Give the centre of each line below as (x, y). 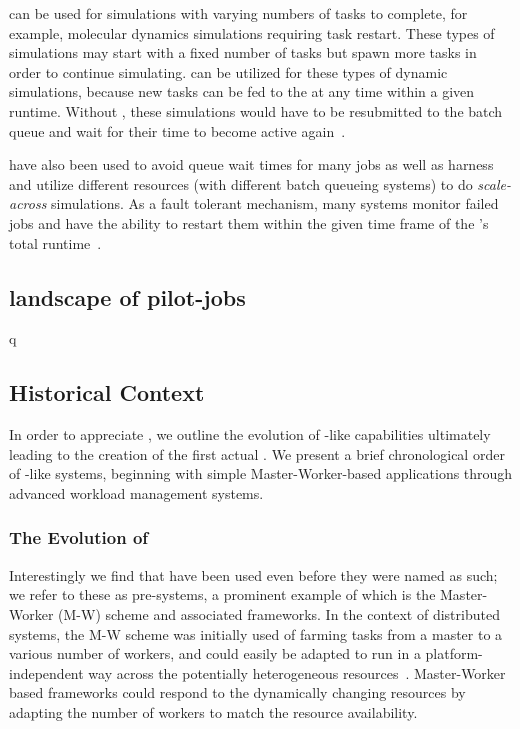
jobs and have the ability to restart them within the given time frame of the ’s (249, 222)
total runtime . (55, 242)
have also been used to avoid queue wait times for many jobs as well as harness (251, 164)
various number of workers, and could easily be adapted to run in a (215, 653)
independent (46, 672)
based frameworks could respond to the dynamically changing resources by (237, 692)
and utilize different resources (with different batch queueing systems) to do (241, 183)
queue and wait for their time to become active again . (177, 130)
